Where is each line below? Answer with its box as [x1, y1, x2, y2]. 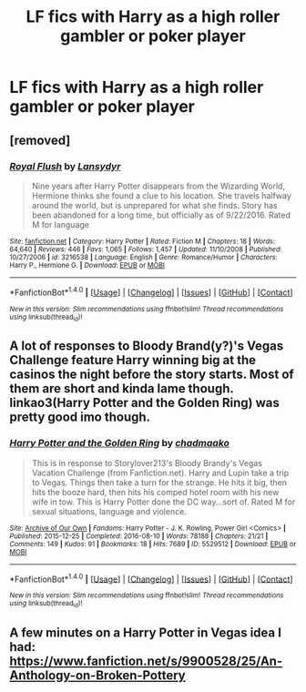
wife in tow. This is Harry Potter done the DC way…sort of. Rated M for [31, 496, 296, 507]
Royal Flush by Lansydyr [9, 159, 121, 172]
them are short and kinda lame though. [9, 381, 234, 397]
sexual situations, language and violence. [31, 505, 187, 516]
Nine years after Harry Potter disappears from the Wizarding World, [31, 180, 285, 191]
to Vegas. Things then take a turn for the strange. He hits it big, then [31, 476, 288, 488]
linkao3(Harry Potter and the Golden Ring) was [9, 395, 280, 411]
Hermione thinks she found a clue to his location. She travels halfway [31, 189, 291, 201]
